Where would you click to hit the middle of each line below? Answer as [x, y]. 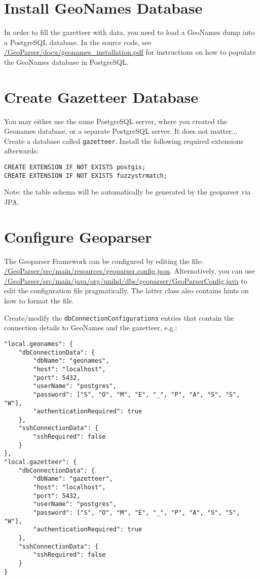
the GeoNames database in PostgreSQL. [66, 62]
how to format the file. [39, 301]
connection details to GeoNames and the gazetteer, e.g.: [91, 327]
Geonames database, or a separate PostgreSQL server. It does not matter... [121, 131]
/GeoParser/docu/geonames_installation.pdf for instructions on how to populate [130, 52]
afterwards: [21, 151]
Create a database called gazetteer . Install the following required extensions [124, 141]
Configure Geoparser [78, 236]
